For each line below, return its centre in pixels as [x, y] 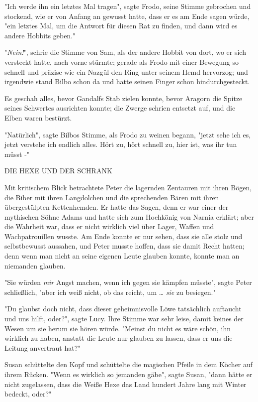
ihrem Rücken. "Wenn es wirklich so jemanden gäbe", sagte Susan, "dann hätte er [129, 374]
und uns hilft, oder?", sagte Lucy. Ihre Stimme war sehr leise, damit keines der [124, 319]
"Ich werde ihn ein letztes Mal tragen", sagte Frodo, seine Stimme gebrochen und [128, 6]
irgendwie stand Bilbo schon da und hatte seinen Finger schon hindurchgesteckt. [127, 81]
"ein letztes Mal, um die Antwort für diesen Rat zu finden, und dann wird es [121, 26]
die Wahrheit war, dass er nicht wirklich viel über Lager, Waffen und [109, 226]
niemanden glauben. [35, 265]
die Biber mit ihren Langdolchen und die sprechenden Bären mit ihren [112, 197]
